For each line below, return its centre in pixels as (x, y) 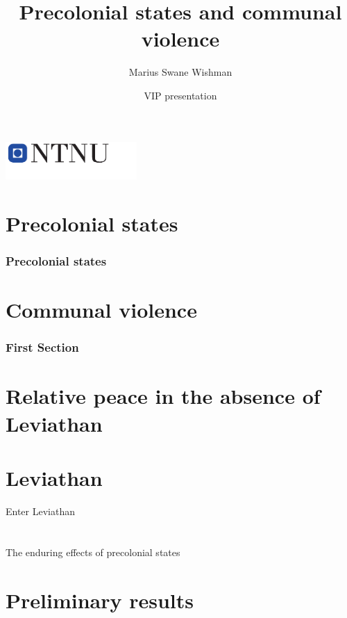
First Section (42, 347)
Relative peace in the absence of (163, 396)
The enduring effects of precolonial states (93, 552)
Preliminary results (100, 600)
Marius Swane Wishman (180, 72)
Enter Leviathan (41, 511)
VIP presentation (180, 95)
